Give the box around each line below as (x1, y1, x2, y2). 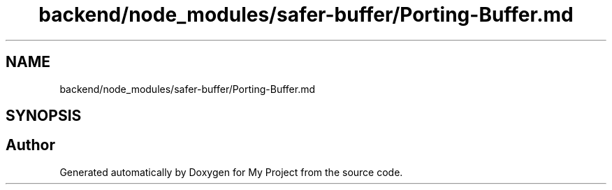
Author (6, 136, 55, 154)
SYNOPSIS (6, 107, 82, 125)
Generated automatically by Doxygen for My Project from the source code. (59, 166, 403, 178)
